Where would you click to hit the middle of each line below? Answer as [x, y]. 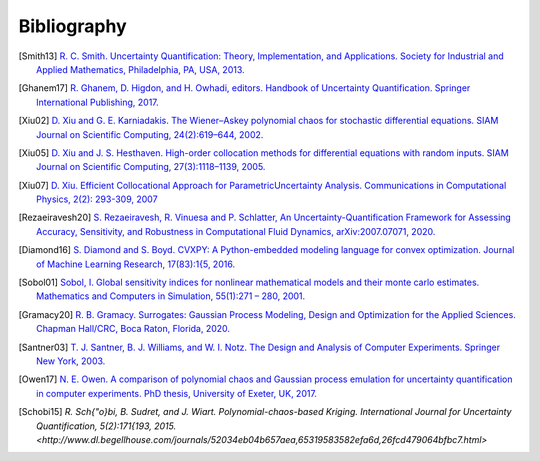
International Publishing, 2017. [97, 102]
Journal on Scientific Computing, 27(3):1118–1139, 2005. [151, 167]
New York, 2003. [71, 361]
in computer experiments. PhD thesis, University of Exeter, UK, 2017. [176, 393]
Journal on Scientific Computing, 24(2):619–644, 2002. [150, 134]
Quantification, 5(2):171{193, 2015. [106, 426]
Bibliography [72, 26]
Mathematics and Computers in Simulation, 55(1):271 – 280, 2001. [171, 296]
